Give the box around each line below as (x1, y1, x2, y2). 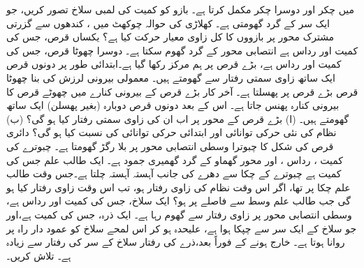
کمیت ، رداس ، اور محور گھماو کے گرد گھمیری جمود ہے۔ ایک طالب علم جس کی (6, 152, 344, 167)
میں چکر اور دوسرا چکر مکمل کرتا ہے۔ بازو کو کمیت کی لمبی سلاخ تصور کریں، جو (6, 2, 355, 16)
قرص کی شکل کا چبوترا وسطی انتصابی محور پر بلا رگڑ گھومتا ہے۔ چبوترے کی (6, 138, 334, 153)
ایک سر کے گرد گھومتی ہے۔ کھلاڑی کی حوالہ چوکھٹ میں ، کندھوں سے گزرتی (6, 15, 330, 30)
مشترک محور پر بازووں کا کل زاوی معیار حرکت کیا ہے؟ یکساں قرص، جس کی (6, 29, 335, 44)
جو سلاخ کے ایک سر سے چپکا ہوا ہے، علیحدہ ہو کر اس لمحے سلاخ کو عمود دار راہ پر (6, 221, 357, 235)
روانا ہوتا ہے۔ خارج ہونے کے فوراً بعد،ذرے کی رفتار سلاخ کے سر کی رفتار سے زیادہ (6, 234, 345, 249)
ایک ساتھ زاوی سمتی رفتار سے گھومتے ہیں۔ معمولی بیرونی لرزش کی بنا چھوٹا (6, 70, 335, 84)
